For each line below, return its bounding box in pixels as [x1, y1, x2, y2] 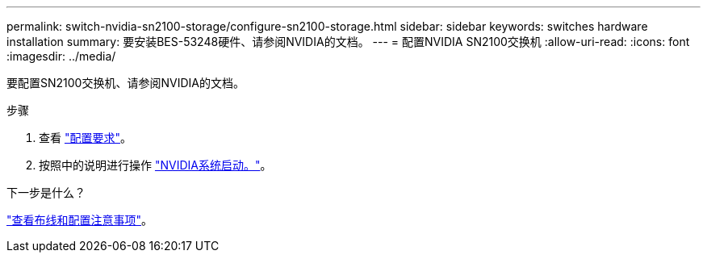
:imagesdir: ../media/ [6, 49, 116, 63]
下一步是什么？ [6, 186, 86, 199]
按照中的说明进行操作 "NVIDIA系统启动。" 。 [39, 158, 272, 172]
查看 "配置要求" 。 [39, 131, 132, 144]
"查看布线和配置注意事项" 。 [6, 213, 153, 227]
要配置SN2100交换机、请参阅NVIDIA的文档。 [6, 76, 245, 90]
